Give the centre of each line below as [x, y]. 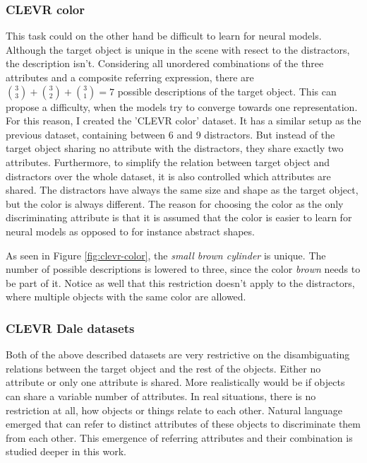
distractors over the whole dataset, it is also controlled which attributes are [168, 176]
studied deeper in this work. [66, 451]
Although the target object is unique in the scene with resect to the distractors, [178, 49]
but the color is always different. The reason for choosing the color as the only [175, 203]
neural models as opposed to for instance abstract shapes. [130, 231]
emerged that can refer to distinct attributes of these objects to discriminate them [183, 424]
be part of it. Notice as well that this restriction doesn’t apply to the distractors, [180, 282]
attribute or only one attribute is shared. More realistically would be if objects [175, 382]
